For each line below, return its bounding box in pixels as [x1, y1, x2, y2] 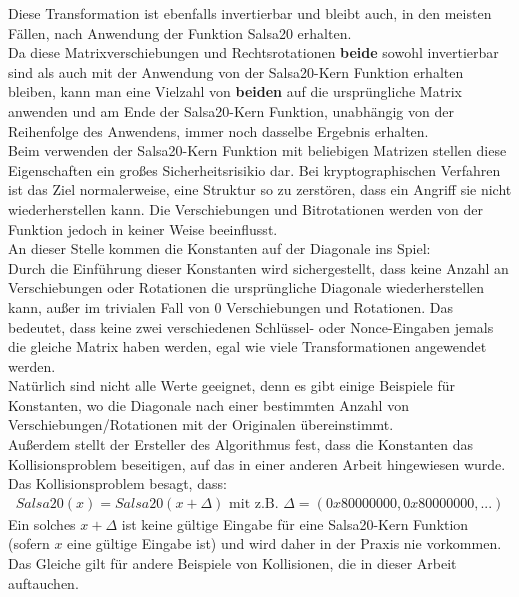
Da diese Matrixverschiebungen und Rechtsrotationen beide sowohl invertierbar [8, 42, 499, 63]
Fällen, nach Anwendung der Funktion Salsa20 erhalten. [8, 22, 352, 43]
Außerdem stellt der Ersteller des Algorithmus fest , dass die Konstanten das [8, 434, 474, 455]
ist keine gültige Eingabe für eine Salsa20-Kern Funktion [121, 513, 469, 534]
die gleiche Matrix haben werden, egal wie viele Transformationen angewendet [8, 336, 487, 357]
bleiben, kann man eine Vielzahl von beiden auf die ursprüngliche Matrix [8, 81, 462, 102]
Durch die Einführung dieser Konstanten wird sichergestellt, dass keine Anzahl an [8, 257, 509, 278]
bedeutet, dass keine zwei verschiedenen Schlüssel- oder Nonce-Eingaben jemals [8, 316, 494, 337]
